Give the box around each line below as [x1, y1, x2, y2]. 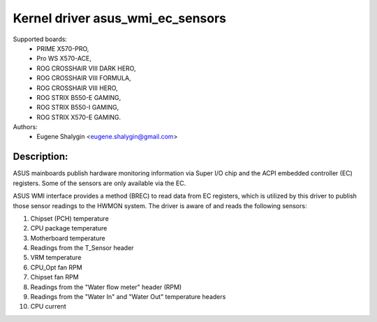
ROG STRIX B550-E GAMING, [36, 93, 121, 101]
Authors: [13, 123, 38, 131]
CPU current [30, 302, 66, 311]
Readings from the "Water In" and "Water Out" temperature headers [30, 293, 226, 301]
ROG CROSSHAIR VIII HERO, [36, 84, 118, 92]
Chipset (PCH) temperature [30, 214, 110, 223]
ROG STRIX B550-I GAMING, [36, 103, 119, 112]
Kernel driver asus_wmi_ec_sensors [13, 10, 227, 26]
